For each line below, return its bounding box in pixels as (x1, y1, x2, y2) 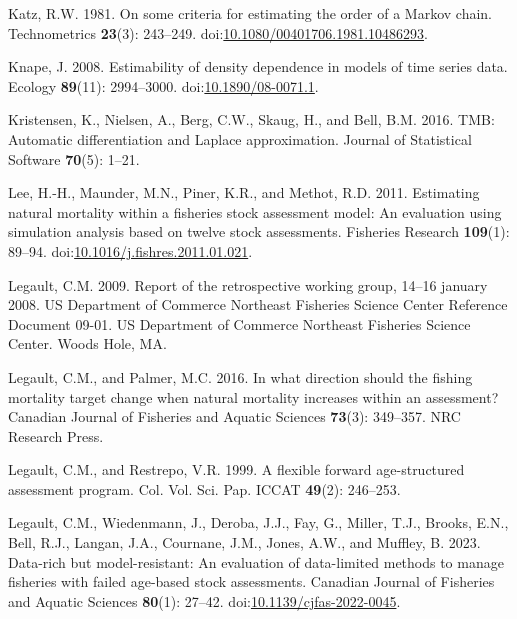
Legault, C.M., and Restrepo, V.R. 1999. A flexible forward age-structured (8, 459, 465, 480)
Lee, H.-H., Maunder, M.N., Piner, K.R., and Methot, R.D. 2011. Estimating (8, 182, 480, 203)
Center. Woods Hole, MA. (8, 333, 167, 354)
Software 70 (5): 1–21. (8, 148, 140, 169)
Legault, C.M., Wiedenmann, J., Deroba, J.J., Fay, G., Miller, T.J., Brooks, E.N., (8, 512, 509, 533)
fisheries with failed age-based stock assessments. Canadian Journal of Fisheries (8, 571, 495, 592)
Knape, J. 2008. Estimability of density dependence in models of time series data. (8, 56, 508, 77)
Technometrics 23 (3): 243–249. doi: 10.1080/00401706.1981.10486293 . (8, 22, 428, 43)
